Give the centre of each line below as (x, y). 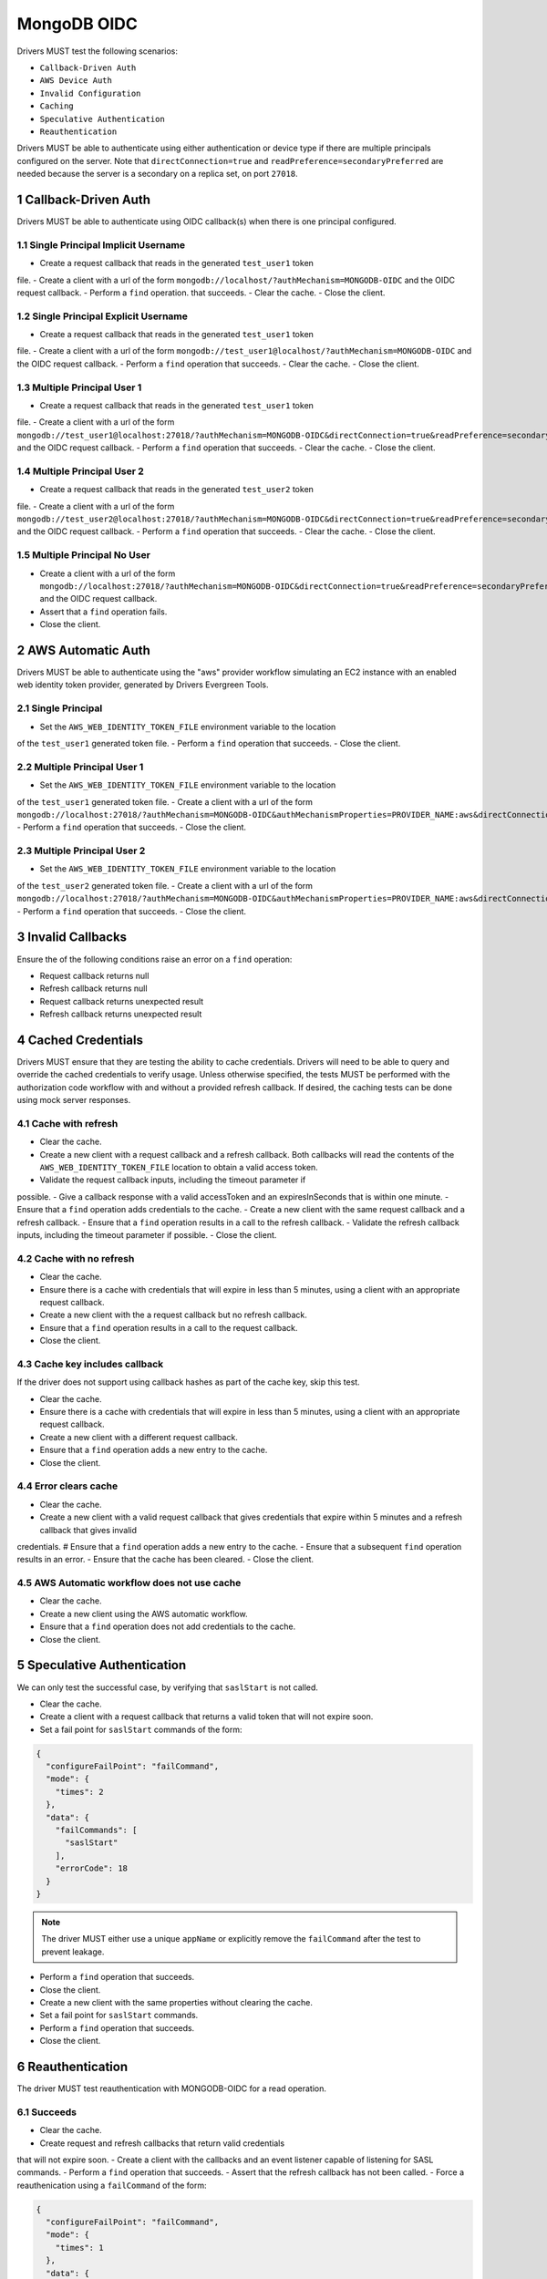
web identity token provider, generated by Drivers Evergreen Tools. (143, 685)
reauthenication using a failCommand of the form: (112, 2185)
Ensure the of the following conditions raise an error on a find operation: (155, 959)
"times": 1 (79, 2248)
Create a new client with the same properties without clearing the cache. (176, 2002)
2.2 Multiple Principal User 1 (80, 767)
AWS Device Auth (76, 81)
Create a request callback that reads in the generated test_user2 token (177, 490)
